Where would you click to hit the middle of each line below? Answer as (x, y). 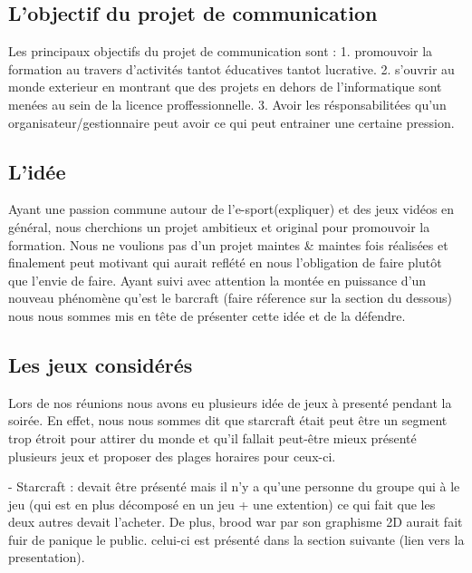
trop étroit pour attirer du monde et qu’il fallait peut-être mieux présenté (212, 437)
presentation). (47, 557)
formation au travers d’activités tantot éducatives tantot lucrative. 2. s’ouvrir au (231, 68)
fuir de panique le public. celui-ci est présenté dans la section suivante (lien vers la (236, 539)
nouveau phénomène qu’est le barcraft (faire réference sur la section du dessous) (230, 298)
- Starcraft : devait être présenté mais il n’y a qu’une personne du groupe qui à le (234, 486)
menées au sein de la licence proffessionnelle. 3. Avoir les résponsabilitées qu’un (227, 104)
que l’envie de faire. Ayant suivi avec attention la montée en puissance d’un (217, 280)
